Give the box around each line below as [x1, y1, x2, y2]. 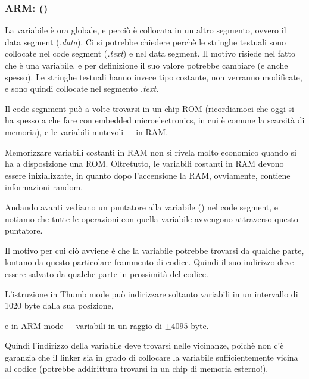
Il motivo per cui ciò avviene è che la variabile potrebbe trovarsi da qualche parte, [5, 244, 304, 256]
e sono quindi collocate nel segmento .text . [5, 82, 159, 95]
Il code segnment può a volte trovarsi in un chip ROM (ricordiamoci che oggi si [5, 102, 294, 114]
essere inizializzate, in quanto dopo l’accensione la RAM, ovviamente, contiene [5, 169, 291, 181]
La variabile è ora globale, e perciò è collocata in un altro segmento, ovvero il [5, 24, 286, 36]
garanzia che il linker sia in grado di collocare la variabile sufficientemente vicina [5, 350, 298, 363]
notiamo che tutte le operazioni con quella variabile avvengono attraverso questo [5, 212, 298, 225]
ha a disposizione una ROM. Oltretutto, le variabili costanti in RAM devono [5, 157, 284, 170]
